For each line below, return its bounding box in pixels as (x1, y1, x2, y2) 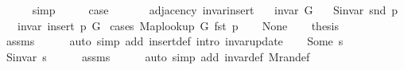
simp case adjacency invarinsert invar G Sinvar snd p (32, 2, 398, 17)
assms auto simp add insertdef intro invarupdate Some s (6, 33, 344, 49)
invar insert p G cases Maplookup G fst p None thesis (17, 17, 340, 33)
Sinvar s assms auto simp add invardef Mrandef (6, 48, 310, 64)
